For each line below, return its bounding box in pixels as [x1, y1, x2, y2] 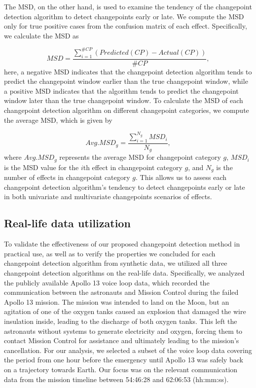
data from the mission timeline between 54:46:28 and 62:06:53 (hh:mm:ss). [4, 374, 229, 384]
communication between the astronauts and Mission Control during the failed [4, 287, 239, 297]
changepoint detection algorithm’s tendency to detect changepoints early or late [4, 181, 245, 192]
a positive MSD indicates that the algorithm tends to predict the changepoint [4, 85, 239, 96]
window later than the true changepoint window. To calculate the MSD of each [4, 95, 243, 106]
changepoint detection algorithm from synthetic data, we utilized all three [4, 258, 227, 268]
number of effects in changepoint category [4, 172, 130, 182]
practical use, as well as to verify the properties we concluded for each [4, 248, 216, 258]
